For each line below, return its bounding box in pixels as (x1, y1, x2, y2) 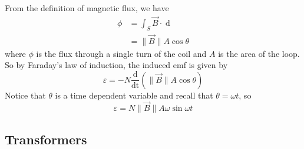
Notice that (5, 89, 46, 101)
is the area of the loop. (218, 47, 300, 59)
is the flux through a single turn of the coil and (36, 47, 207, 59)
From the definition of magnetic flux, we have (5, 2, 169, 13)
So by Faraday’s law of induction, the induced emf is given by (5, 59, 228, 71)
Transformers (5, 130, 87, 148)
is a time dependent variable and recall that (55, 89, 213, 101)
